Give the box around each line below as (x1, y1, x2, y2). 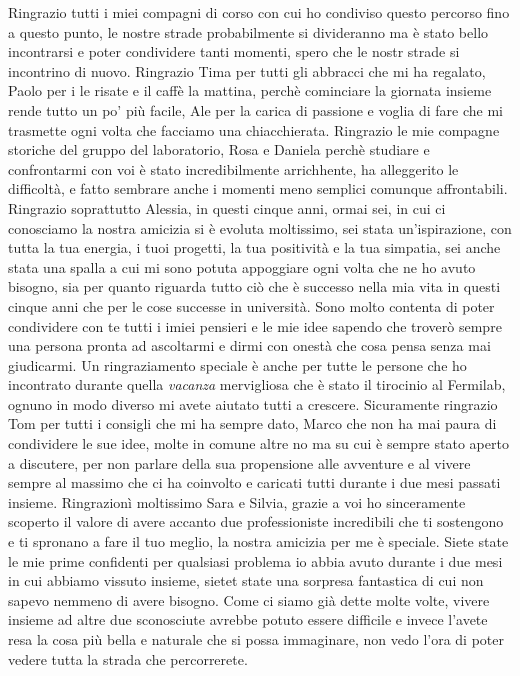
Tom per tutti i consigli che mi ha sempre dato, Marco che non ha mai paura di (8, 413, 497, 434)
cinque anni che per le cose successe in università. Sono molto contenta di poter (8, 295, 495, 316)
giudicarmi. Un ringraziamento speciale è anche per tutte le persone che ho (8, 354, 467, 375)
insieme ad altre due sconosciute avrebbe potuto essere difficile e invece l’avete (8, 609, 488, 630)
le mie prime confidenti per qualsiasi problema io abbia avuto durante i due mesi (8, 550, 503, 571)
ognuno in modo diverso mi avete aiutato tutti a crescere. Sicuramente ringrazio (8, 393, 498, 414)
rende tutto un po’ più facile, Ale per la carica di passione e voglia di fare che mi (8, 99, 503, 120)
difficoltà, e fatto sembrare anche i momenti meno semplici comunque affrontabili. (8, 178, 508, 199)
